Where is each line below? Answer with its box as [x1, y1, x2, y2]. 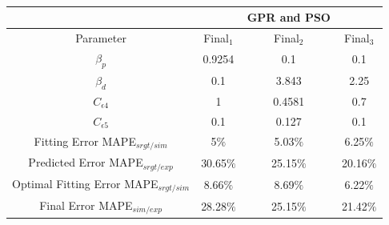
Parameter [75, 29, 126, 46]
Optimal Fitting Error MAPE [12, 175, 158, 191]
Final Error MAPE [39, 196, 133, 213]
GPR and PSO [247, 9, 331, 26]
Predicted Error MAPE [28, 154, 143, 171]
